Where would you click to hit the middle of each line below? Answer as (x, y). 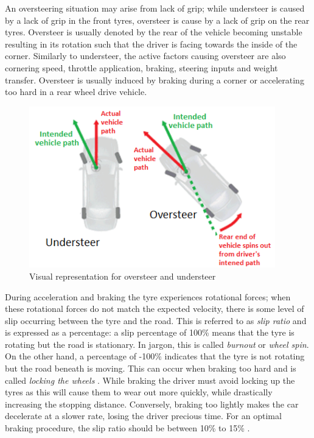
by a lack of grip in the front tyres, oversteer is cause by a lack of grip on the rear (157, 20)
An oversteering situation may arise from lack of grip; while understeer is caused (155, 8)
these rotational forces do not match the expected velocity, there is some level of (155, 309)
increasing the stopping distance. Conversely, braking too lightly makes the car (152, 404)
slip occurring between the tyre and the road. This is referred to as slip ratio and (156, 320)
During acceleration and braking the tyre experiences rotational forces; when (148, 296)
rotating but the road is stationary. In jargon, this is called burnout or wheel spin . (157, 344)
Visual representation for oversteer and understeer (123, 276)
